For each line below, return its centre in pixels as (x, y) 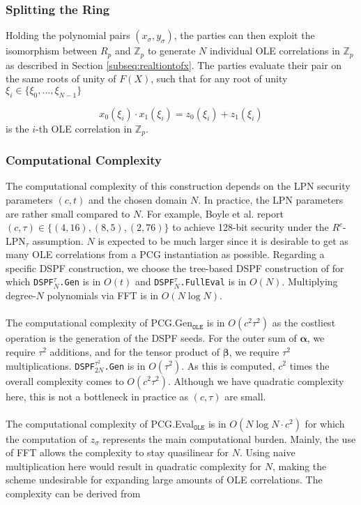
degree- (21, 295)
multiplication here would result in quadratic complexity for (133, 466)
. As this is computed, (228, 365)
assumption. (58, 240)
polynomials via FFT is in (103, 295)
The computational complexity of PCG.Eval (100, 423)
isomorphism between (52, 51)
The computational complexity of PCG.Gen (99, 323)
